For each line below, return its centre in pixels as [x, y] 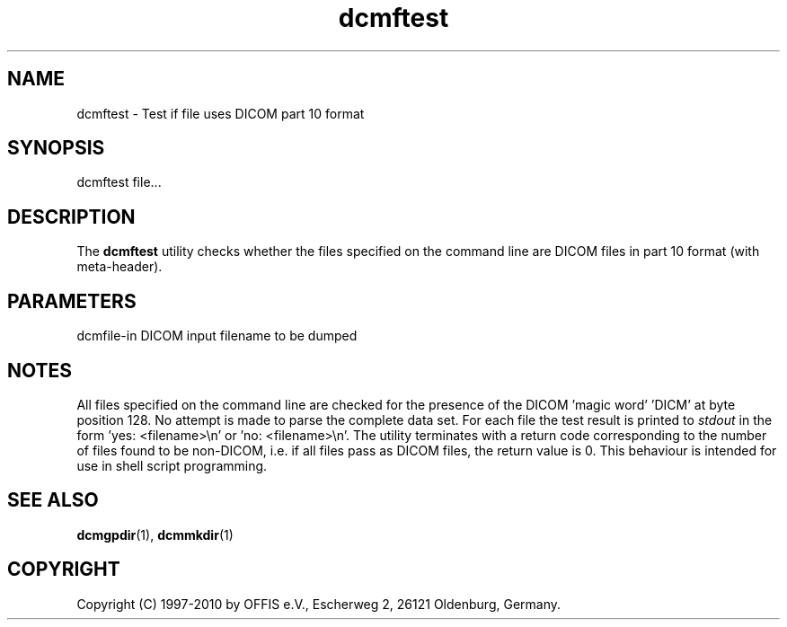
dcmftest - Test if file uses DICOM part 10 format [221, 113]
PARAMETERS [72, 301]
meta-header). [119, 267]
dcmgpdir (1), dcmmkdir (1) [155, 534]
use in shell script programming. [172, 465]
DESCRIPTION [71, 216]
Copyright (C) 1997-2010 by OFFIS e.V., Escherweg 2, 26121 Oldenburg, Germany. [319, 604]
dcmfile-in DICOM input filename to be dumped [217, 336]
